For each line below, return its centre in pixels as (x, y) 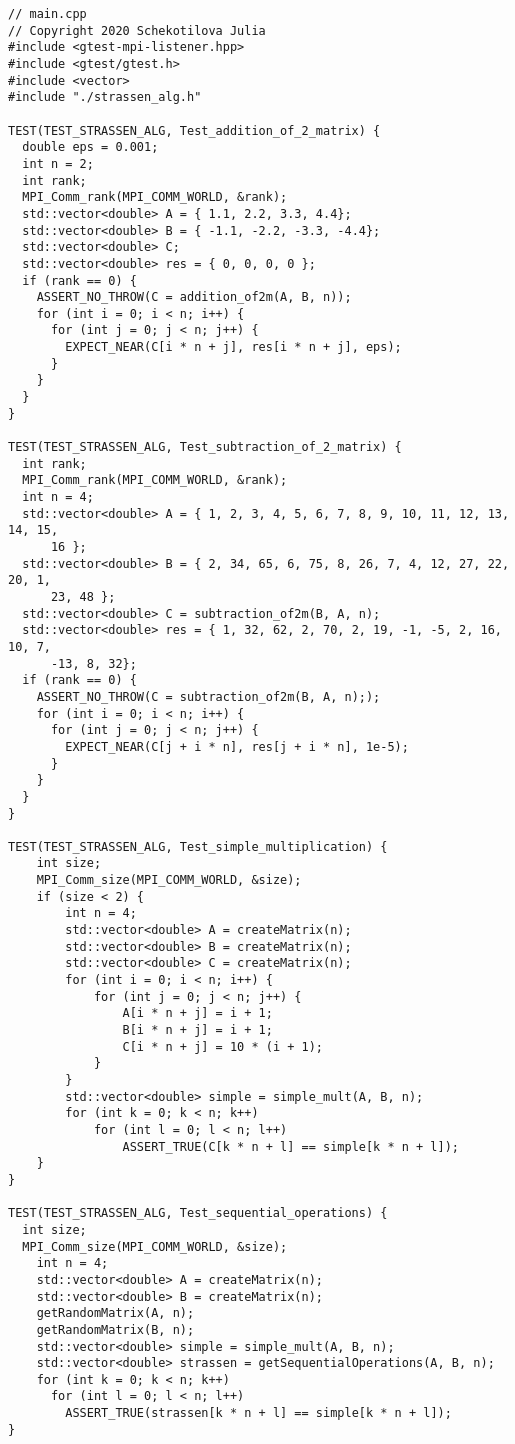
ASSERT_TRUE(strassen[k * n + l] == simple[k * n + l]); (258, 1413)
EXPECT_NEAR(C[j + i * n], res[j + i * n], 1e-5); (237, 746)
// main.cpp (47, 14)
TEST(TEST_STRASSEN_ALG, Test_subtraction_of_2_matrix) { (205, 447)
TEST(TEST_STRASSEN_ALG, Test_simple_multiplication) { (198, 846)
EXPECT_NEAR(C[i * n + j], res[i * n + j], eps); (233, 347)
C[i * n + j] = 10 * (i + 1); (222, 1046)
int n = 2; (58, 163)
